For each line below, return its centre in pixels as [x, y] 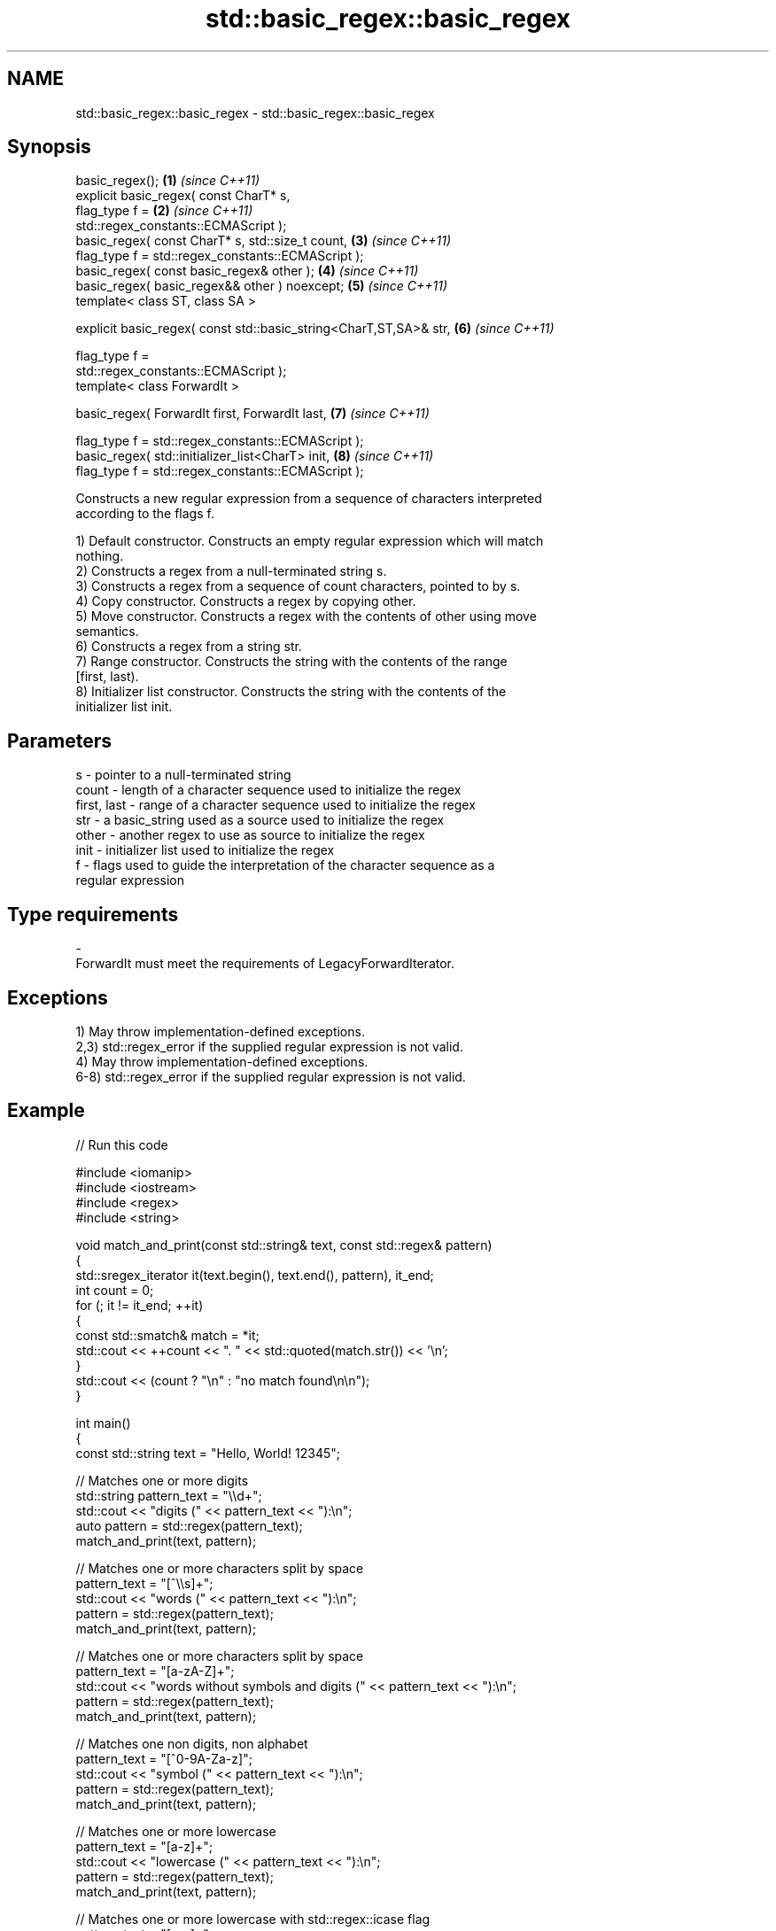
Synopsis [49, 147]
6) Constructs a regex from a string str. [189, 647]
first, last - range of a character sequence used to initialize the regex [275, 805]
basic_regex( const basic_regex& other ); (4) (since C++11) [247, 271]
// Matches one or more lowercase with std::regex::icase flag [253, 1919]
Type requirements [93, 914]
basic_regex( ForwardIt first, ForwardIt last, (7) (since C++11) [252, 414]
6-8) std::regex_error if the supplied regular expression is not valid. [271, 1076]
